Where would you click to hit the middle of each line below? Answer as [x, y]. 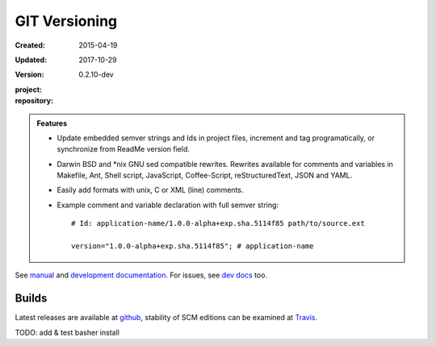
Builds [31, 298]
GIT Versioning [66, 21]
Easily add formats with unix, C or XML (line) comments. [150, 190]
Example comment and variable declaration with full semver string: [168, 205]
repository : [34, 101]
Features [52, 123]
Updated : [31, 60]
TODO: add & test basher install [67, 332]
